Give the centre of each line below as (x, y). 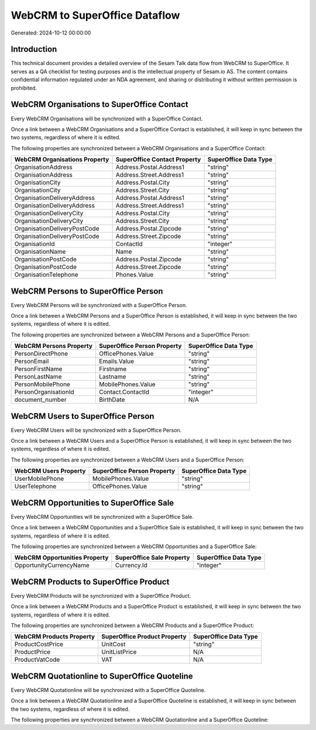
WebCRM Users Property (50, 471)
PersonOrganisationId (44, 392)
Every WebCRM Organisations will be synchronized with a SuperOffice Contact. (107, 118)
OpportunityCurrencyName (52, 566)
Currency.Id (131, 566)
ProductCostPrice (39, 645)
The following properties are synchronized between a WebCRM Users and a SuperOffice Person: (128, 460)
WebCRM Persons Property (54, 346)
